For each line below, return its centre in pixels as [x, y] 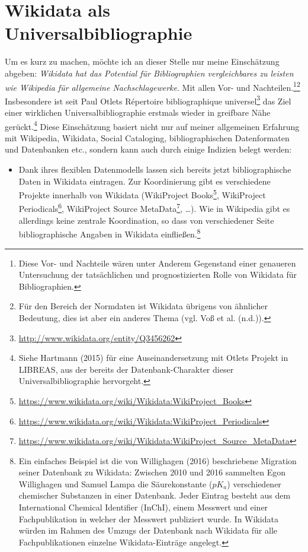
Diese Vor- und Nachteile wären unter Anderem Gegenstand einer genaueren [157, 263]
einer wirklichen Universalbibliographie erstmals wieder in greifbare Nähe [138, 112]
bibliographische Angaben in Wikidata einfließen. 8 [110, 233]
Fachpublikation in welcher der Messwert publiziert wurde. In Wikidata [148, 518]
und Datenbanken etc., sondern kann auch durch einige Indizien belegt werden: [148, 149]
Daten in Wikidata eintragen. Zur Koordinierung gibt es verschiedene [145, 181]
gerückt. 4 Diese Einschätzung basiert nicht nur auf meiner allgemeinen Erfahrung [152, 125]
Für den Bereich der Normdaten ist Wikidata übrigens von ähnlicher [143, 306]
